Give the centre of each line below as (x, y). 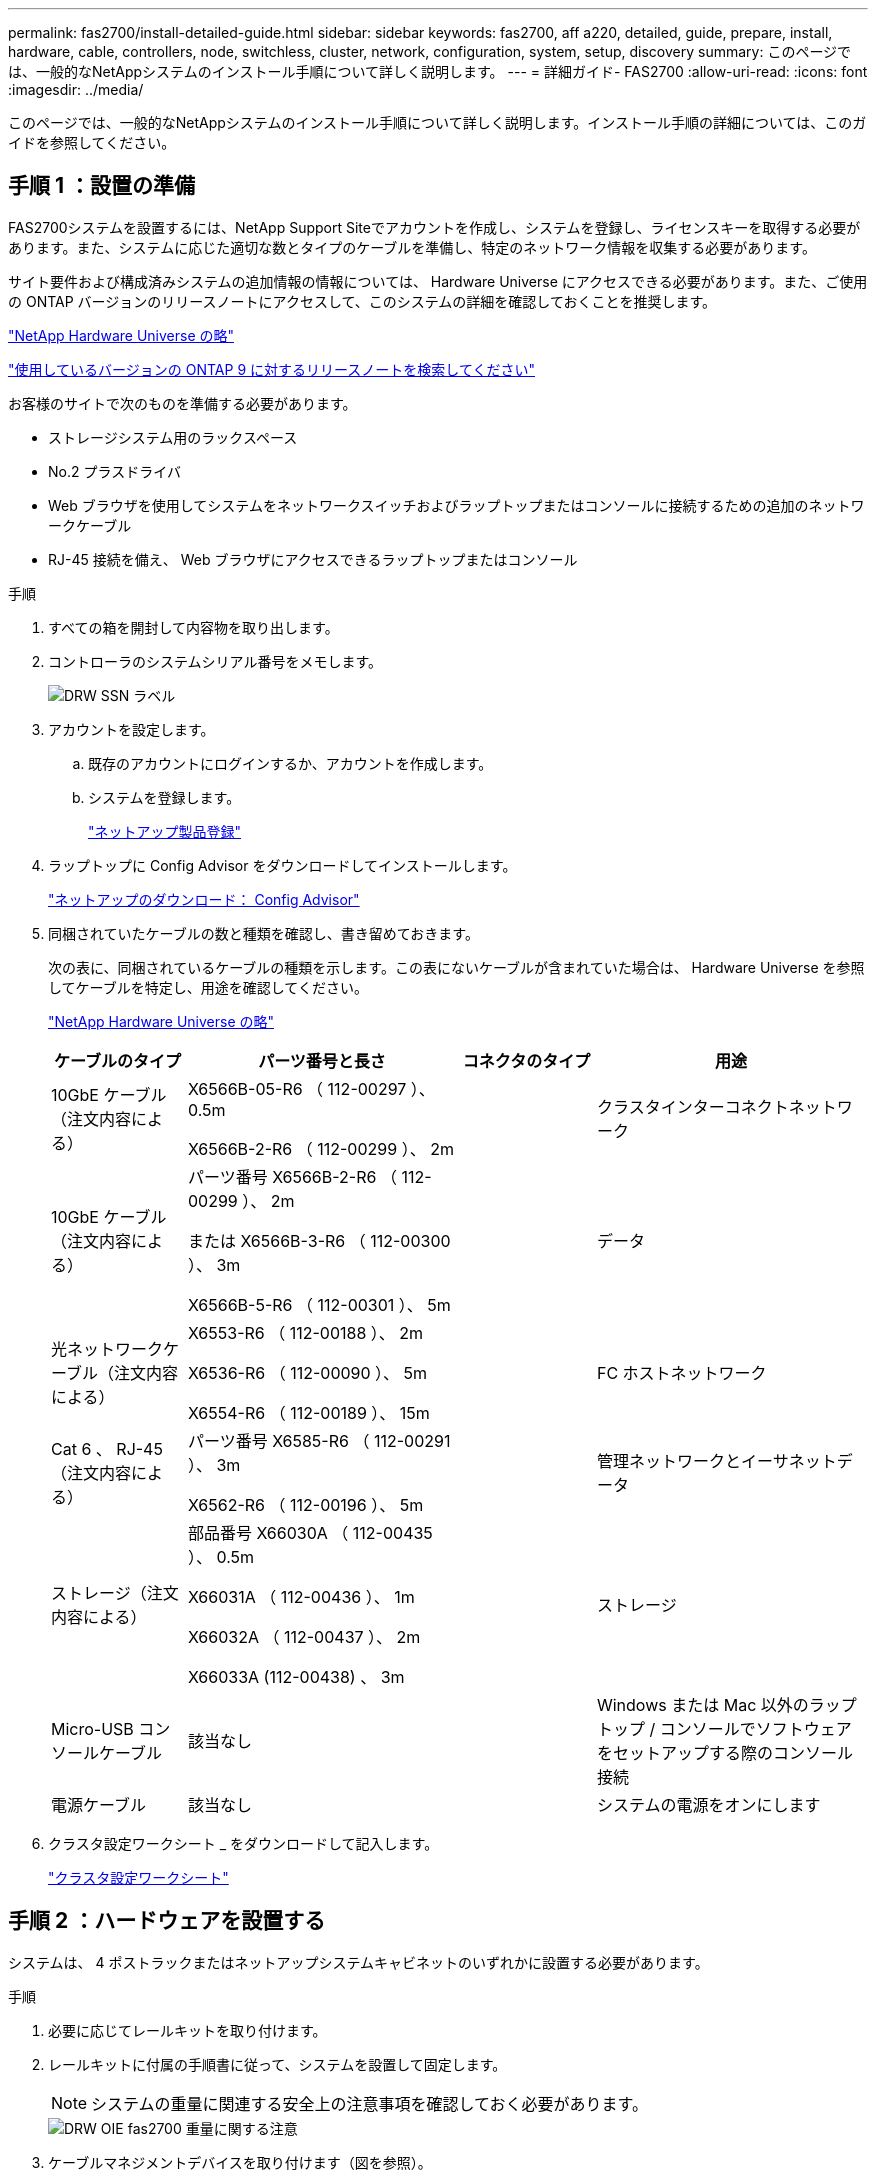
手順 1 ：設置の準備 (101, 186)
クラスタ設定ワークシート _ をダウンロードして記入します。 (243, 1843)
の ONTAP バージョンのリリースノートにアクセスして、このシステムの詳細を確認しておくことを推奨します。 (362, 301)
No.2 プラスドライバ (114, 471)
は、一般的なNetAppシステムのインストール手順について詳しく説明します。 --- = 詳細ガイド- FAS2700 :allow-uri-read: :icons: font (438, 71)
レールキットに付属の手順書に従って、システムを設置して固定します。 (277, 2064)
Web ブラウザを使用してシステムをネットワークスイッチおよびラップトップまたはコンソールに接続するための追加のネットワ (456, 505)
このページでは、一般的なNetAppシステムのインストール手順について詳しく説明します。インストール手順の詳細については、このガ (437, 122)
